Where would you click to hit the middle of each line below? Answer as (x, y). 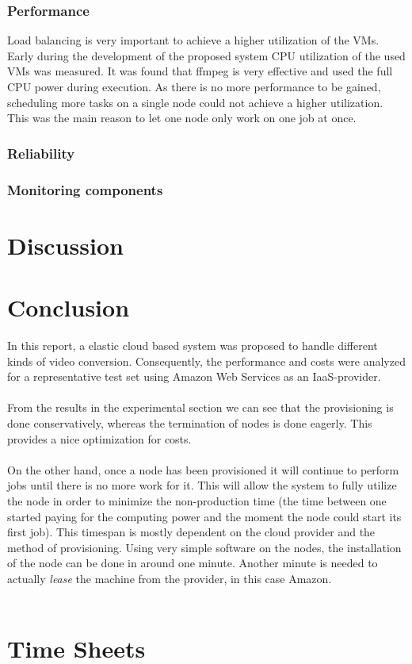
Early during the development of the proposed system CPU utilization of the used (206, 55)
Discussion (65, 245)
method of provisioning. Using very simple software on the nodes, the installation (204, 547)
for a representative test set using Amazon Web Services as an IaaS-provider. (194, 376)
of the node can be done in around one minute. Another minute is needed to (193, 563)
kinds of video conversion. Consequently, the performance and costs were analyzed (206, 361)
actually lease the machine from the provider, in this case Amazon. (170, 578)
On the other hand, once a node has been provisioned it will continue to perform (203, 469)
